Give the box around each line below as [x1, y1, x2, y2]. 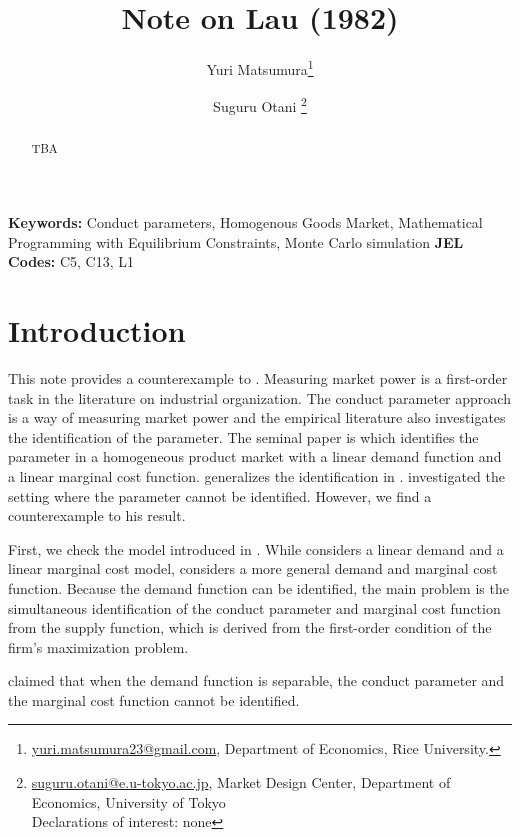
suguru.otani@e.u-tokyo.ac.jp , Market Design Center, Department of [31, 772, 451, 793]
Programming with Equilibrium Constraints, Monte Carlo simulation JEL [8, 231, 464, 252]
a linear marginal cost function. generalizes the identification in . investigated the [8, 465, 505, 486]
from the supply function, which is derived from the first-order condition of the [8, 617, 492, 638]
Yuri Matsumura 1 [206, 56, 314, 79]
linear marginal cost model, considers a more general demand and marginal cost [8, 558, 498, 579]
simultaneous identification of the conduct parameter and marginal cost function [8, 597, 501, 618]
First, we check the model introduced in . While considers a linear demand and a [8, 538, 504, 559]
